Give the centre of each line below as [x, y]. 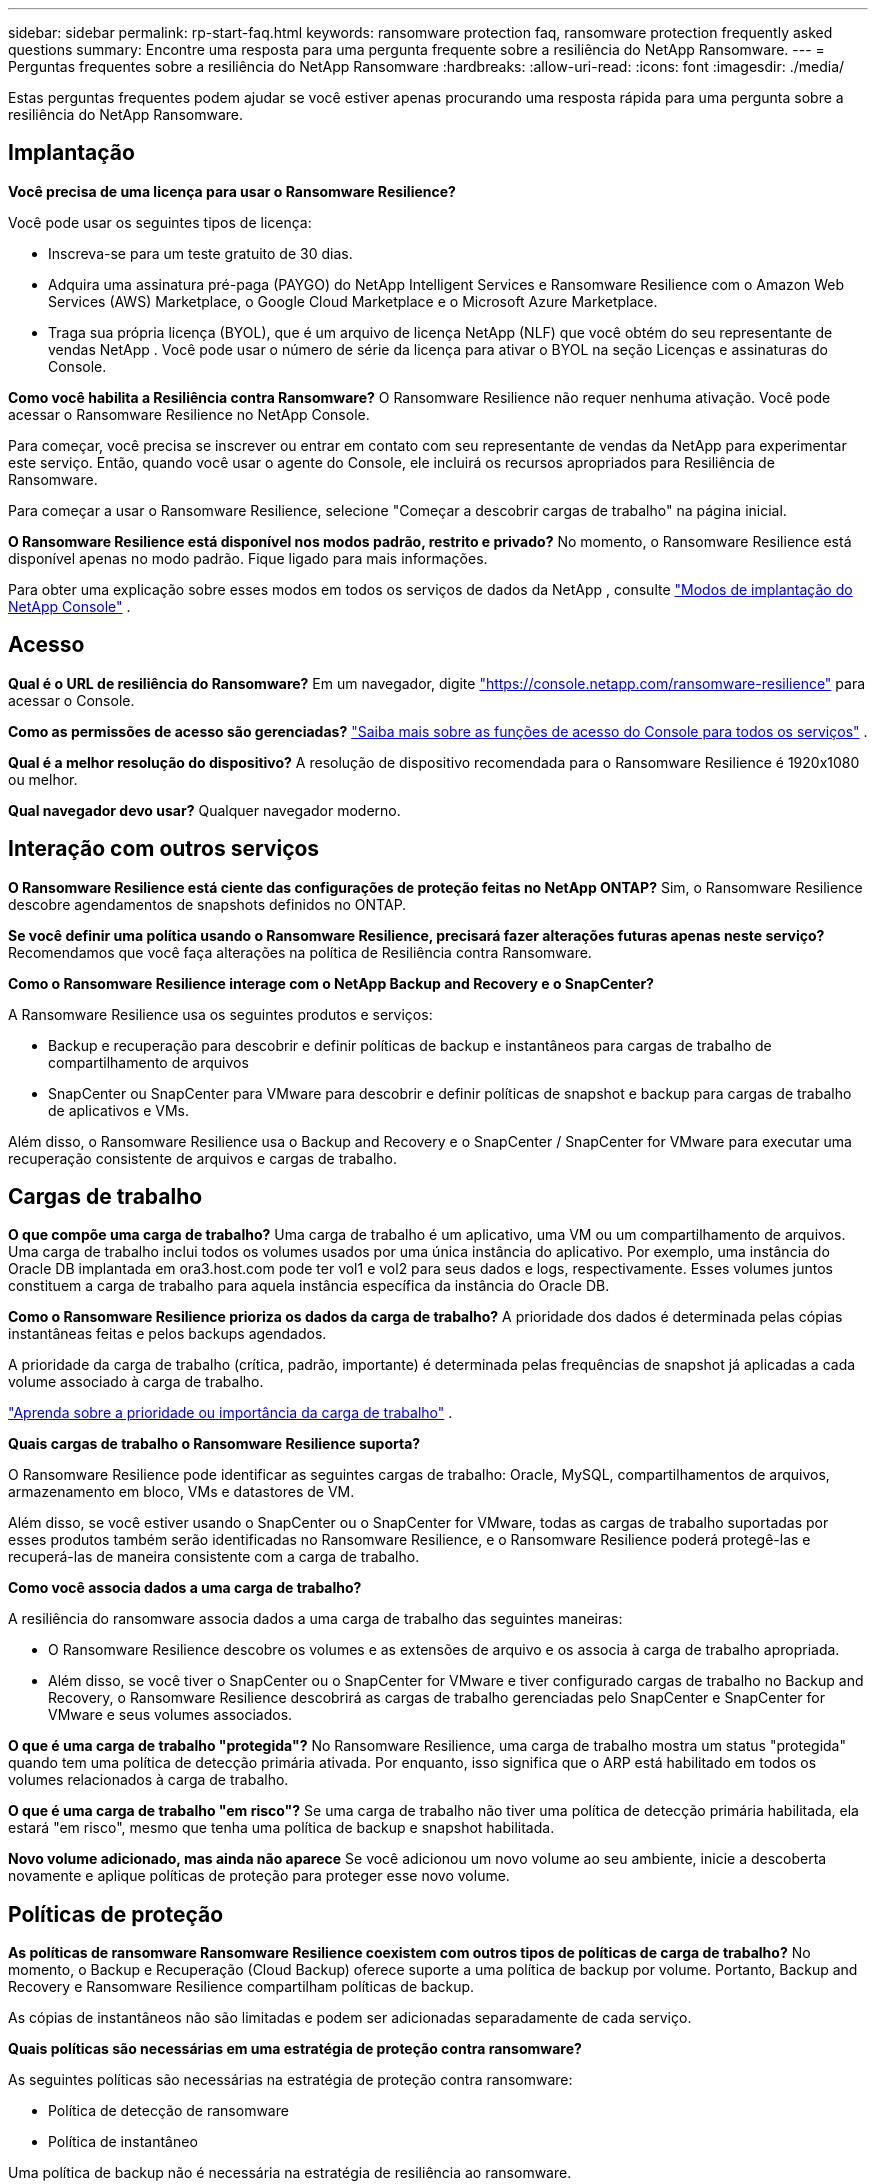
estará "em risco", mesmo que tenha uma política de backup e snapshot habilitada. [281, 1828]
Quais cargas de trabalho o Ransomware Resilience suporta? [214, 1444]
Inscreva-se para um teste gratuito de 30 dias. [200, 253]
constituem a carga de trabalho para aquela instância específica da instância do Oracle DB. [309, 1286]
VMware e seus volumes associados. [170, 1715]
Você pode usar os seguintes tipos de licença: [160, 222]
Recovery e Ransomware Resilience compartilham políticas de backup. [241, 1987]
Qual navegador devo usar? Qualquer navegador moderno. [204, 810]
